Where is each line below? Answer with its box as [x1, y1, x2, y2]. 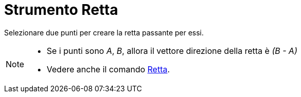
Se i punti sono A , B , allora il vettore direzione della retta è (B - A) [47, 45, 297, 56]
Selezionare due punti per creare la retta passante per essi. [4, 28, 204, 37]
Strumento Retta [4, 1, 118, 18]
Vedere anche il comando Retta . [47, 64, 170, 74]
